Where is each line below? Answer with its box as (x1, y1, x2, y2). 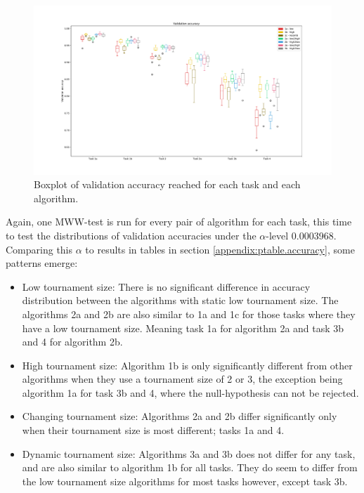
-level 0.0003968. (266, 228, 337, 242)
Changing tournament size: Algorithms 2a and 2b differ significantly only (22, 409, 337, 423)
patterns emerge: (6, 256, 78, 270)
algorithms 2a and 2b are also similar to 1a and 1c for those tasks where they (22, 306, 356, 321)
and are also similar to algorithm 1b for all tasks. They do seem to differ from (22, 460, 358, 475)
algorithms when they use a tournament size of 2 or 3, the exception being (22, 372, 343, 386)
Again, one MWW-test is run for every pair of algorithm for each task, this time (6, 214, 352, 229)
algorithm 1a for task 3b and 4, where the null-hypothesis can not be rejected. (22, 385, 359, 400)
